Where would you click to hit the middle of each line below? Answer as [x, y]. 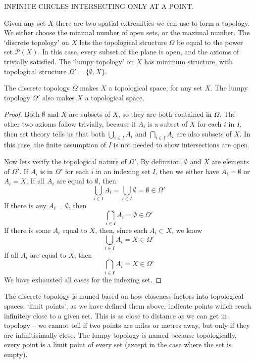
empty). [16, 354]
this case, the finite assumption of [55, 145]
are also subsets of [204, 133]
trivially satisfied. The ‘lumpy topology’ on [69, 61]
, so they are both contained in [165, 114]
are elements [230, 161]
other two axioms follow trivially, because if [70, 123]
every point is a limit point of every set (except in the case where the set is [118, 344]
